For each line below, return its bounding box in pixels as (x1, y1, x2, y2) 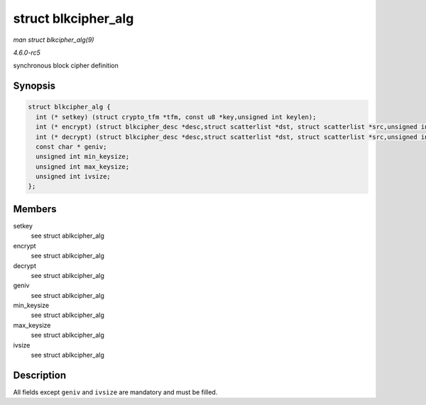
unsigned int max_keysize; (35, 162, 130, 170)
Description (13, 369, 67, 381)
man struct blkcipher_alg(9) (13, 35, 94, 44)
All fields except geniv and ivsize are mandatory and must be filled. (13, 387, 218, 396)
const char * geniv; (35, 143, 107, 150)
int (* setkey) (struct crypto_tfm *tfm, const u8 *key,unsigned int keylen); (35, 113, 317, 121)
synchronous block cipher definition (13, 61, 119, 70)
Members (13, 203, 57, 215)
